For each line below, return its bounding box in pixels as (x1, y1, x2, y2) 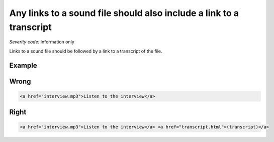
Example (9, 61, 37, 69)
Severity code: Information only (9, 39, 75, 45)
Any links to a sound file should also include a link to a (9, 7, 239, 18)
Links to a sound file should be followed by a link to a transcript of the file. (9, 48, 162, 54)
